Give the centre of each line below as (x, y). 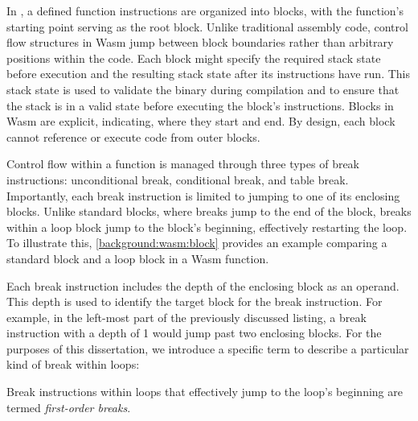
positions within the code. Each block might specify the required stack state (194, 58)
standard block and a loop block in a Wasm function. (138, 258)
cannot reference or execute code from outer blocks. (133, 136)
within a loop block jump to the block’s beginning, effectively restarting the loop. (207, 227)
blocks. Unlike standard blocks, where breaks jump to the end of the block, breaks (209, 211)
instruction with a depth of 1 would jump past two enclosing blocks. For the (194, 333)
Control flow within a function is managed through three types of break (183, 164)
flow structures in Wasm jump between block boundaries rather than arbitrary (200, 42)
